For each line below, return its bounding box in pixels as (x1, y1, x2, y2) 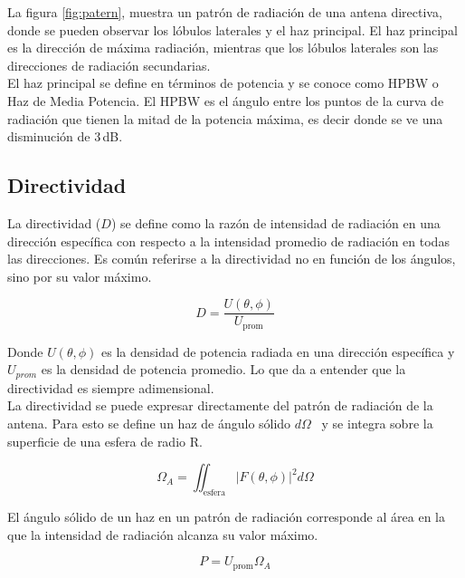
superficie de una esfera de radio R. (7, 431, 203, 450)
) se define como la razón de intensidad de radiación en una (110, 213, 441, 232)
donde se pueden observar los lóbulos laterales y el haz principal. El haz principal (7, 20, 458, 39)
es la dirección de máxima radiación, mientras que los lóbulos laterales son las (7, 38, 439, 57)
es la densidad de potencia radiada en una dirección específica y (101, 342, 455, 361)
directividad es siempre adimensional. (7, 378, 214, 397)
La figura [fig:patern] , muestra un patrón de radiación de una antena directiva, (7, 3, 442, 21)
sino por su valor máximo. (7, 266, 152, 285)
